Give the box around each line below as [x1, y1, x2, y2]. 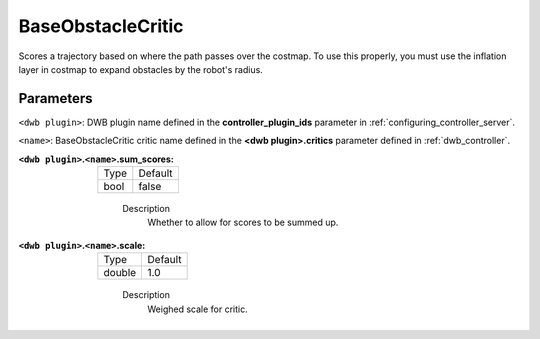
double [103, 266, 137, 280]
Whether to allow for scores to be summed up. [147, 216, 339, 229]
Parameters [18, 90, 93, 107]
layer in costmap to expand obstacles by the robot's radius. [18, 63, 264, 75]
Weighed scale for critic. [147, 303, 249, 315]
